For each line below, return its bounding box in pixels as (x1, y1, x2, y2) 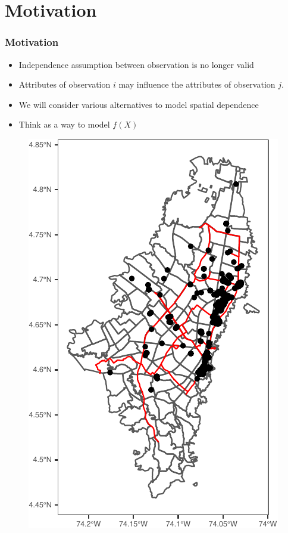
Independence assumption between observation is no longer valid (18, 58, 254, 70)
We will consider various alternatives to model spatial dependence (18, 98, 259, 110)
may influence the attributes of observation (118, 78, 276, 91)
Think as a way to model (18, 118, 110, 131)
